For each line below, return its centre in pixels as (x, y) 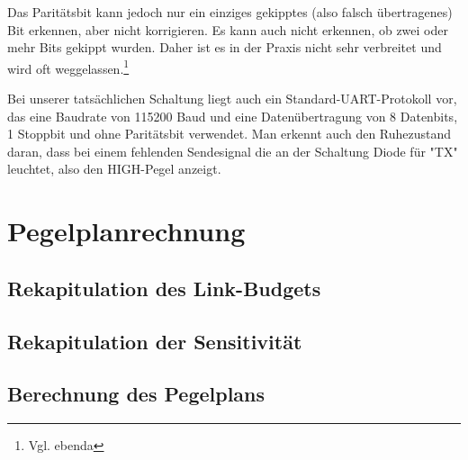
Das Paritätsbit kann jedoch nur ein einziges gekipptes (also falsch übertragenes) (230, 12)
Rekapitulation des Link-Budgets (164, 288)
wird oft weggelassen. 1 (68, 67)
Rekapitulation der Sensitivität (155, 341)
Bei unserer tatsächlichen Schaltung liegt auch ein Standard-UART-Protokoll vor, (232, 99)
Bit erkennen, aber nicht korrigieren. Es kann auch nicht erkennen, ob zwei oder (228, 29)
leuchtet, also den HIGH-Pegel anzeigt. (114, 169)
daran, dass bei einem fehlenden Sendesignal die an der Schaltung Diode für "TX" (233, 151)
